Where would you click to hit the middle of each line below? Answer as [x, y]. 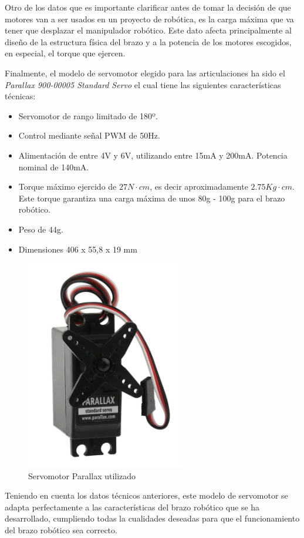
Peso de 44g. [41, 229]
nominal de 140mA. [54, 167]
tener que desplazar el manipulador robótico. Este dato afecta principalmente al [148, 30]
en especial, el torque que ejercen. [65, 53]
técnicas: [20, 96]
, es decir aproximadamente [199, 186]
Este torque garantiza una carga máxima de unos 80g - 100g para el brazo [152, 198]
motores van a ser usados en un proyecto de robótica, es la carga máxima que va [149, 19]
